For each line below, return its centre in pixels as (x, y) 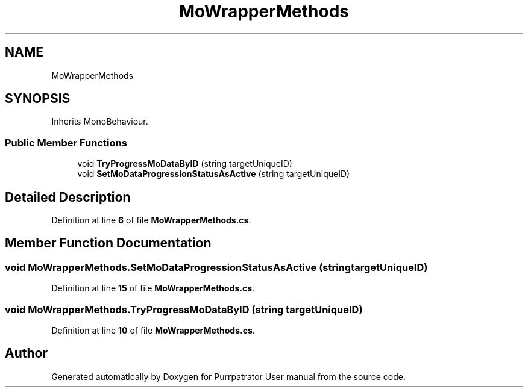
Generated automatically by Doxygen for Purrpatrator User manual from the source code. (228, 376)
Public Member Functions (66, 142)
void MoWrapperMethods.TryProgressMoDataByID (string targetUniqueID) (184, 309)
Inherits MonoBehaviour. (100, 122)
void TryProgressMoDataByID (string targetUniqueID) (185, 164)
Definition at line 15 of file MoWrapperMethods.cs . (153, 288)
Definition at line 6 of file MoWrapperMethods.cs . (151, 220)
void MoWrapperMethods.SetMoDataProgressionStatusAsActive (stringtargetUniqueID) (216, 267)
